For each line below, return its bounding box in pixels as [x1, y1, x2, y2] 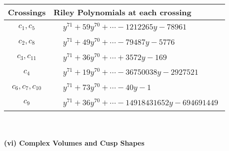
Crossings [8, 6, 46, 18]
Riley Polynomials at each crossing [53, 6, 191, 18]
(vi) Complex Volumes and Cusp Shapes [4, 138, 145, 148]
